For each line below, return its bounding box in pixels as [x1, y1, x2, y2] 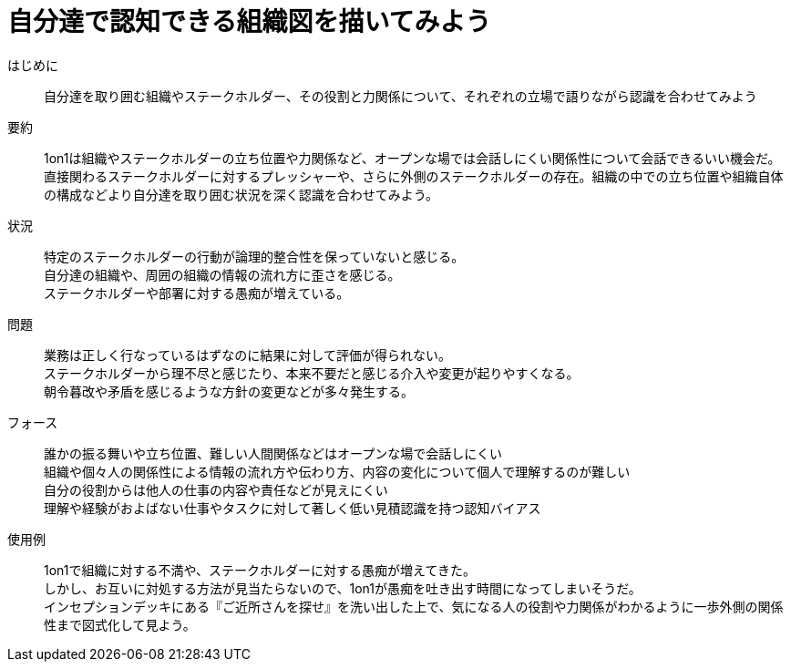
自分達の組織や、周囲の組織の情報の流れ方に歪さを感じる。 [44, 266, 401, 283]
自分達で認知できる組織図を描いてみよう [7, 6, 491, 37]
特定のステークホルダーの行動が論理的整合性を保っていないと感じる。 [44, 248, 465, 264]
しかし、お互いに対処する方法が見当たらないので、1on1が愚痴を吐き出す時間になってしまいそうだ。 [44, 580, 642, 596]
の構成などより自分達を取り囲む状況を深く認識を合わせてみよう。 [44, 186, 438, 202]
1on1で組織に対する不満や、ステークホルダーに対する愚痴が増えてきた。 [44, 561, 476, 578]
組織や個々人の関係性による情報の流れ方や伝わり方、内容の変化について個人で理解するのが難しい [44, 463, 631, 479]
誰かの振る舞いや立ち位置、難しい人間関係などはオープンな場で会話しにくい [44, 445, 502, 461]
